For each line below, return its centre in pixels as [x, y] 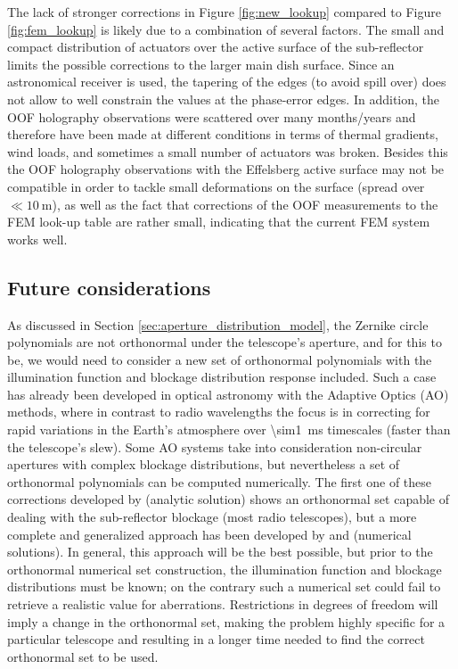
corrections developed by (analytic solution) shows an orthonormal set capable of [229, 499]
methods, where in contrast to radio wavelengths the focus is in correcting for [219, 412]
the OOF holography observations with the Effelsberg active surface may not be [226, 169]
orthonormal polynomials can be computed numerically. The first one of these [220, 481]
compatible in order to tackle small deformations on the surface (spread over [216, 186]
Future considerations [109, 287]
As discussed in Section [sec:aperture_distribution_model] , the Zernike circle [218, 324]
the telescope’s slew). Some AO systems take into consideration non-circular [215, 446]
